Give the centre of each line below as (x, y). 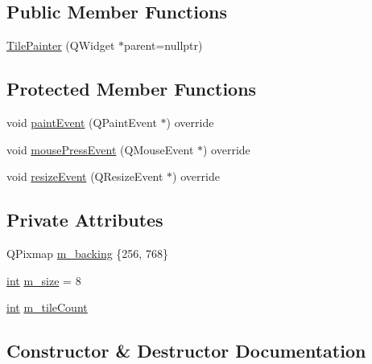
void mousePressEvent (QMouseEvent (100, 149)
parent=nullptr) (163, 45)
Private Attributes (85, 220)
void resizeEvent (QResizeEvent (85, 176)
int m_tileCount (47, 307)
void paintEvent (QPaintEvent (82, 122)
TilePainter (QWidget (61, 45)
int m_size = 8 (44, 280)
